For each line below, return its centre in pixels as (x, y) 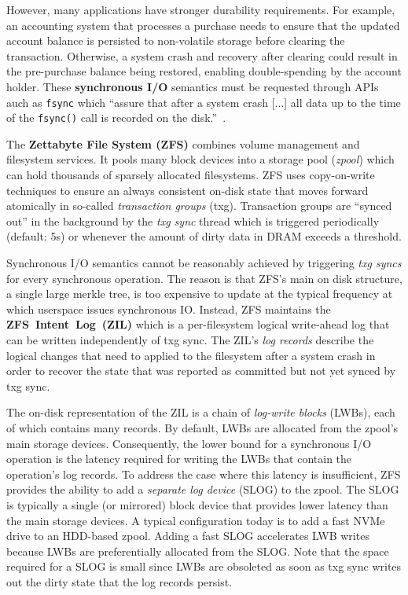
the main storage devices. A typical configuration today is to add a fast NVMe (196, 520)
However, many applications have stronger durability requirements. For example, (201, 9)
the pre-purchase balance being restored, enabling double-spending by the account (204, 71)
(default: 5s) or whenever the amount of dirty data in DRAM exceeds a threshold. (204, 236)
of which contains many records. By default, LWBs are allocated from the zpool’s (202, 427)
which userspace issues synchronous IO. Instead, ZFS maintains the (169, 309)
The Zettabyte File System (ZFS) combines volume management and (183, 143)
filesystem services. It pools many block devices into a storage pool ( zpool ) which (200, 159)
